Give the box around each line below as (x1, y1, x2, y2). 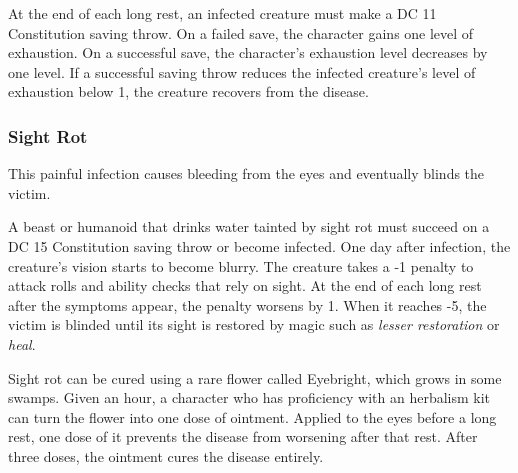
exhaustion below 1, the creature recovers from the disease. (8, 81, 369, 102)
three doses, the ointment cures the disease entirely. (8, 445, 324, 466)
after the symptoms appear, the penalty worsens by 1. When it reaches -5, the (8, 294, 487, 315)
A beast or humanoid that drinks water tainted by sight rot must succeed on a (8, 216, 490, 237)
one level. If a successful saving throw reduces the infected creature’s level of (8, 61, 476, 82)
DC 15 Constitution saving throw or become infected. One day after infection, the (8, 235, 511, 256)
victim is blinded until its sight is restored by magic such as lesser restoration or (8, 314, 500, 335)
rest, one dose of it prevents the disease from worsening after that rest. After (8, 426, 478, 447)
